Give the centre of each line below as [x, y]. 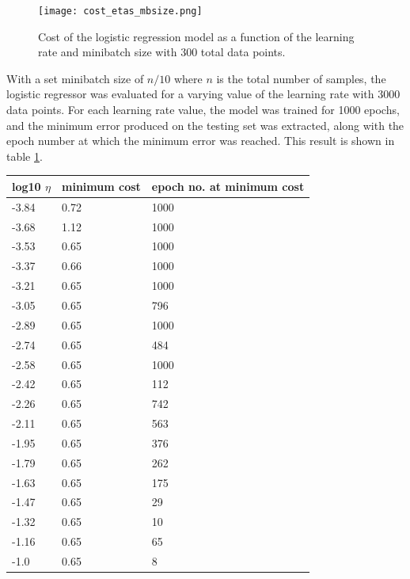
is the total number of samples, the [301, 78]
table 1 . [25, 156]
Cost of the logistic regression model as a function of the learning [196, 36]
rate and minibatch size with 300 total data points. [162, 52]
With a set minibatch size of [75, 78]
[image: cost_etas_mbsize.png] [120, 11]
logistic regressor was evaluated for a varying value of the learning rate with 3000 [203, 94]
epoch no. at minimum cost [228, 186]
